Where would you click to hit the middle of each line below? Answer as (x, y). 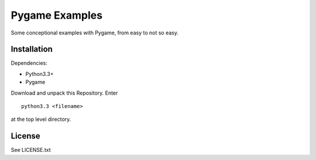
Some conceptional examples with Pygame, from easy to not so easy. (95, 33)
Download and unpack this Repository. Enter (64, 93)
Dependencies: (29, 63)
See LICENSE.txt (31, 150)
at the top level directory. (41, 119)
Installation (32, 49)
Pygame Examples (56, 15)
